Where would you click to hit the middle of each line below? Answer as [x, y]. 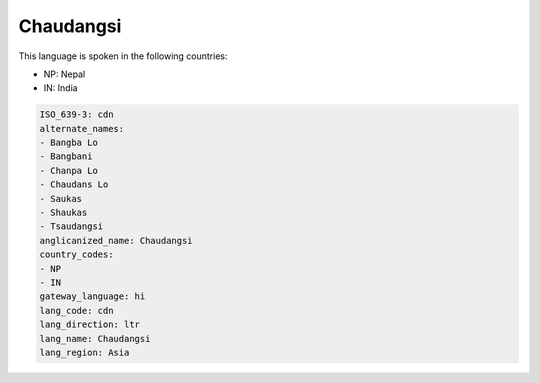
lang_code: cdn [76, 310]
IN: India [61, 88]
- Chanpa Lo [69, 170]
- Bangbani [66, 156]
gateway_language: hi [92, 296]
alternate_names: [82, 128]
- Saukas [61, 198]
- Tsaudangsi [71, 226]
